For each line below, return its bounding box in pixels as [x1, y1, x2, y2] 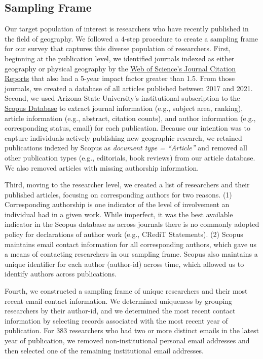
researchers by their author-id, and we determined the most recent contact [5, 305, 236, 316]
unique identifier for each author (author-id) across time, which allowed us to [5, 258, 244, 269]
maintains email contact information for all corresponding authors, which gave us [5, 238, 257, 249]
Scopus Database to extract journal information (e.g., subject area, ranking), [5, 102, 243, 113]
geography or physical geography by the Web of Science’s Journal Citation [5, 63, 236, 73]
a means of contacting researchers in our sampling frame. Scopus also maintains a [5, 249, 258, 259]
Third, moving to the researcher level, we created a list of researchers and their [5, 179, 250, 190]
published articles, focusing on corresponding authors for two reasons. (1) [5, 189, 232, 200]
